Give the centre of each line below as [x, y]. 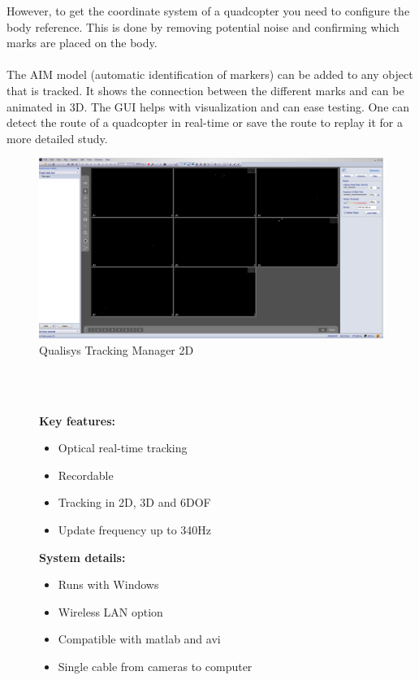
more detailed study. [57, 138]
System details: [82, 557]
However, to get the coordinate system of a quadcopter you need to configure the [208, 11]
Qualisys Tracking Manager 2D [117, 349]
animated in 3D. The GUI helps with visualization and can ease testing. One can [208, 106]
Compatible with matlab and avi [139, 639]
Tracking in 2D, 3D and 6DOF [134, 502]
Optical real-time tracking [123, 448]
